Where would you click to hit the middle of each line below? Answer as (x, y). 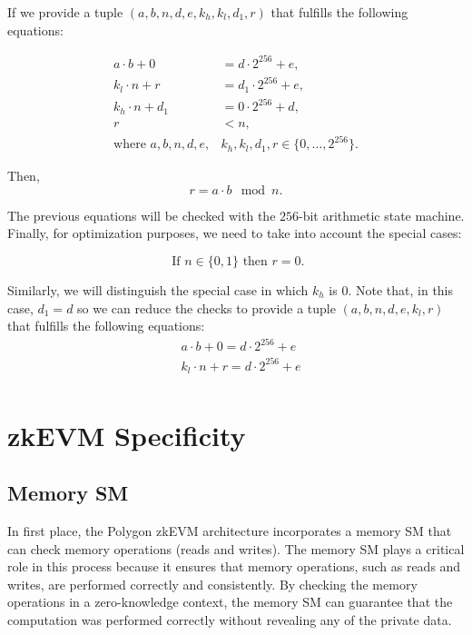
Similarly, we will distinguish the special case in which (158, 290)
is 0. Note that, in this (391, 290)
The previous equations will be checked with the (142, 215)
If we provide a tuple (65, 12)
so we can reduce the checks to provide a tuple (206, 308)
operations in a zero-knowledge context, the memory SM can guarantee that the (230, 602)
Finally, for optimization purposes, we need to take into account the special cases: (235, 233)
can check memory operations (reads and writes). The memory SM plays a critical (236, 548)
